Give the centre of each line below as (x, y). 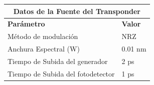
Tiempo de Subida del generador (58, 61)
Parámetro (26, 24)
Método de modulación (43, 36)
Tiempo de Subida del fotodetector (61, 73)
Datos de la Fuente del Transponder (77, 11)
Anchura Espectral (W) (44, 49)
